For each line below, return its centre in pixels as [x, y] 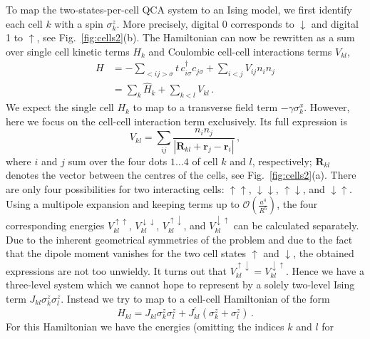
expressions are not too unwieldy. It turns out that [117, 270]
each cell [24, 23]
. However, [327, 107]
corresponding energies [55, 225]
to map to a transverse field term [205, 107]
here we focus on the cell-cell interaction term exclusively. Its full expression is [176, 121]
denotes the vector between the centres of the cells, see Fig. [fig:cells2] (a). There [181, 175]
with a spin [79, 23]
